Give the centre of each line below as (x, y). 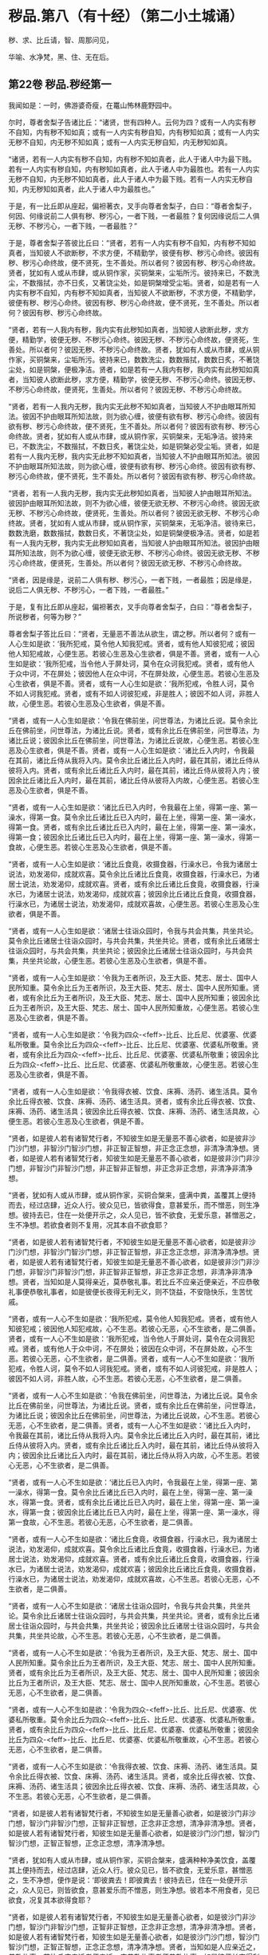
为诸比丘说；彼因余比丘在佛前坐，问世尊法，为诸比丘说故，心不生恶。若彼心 (134, 1415)
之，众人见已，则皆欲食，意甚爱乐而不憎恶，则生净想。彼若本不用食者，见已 (134, 1890)
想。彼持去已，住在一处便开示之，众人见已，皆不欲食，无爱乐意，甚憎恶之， (134, 1215)
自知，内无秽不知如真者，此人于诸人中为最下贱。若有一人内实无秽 (137, 179)
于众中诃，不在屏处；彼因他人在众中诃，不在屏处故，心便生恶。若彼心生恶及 (134, 673)
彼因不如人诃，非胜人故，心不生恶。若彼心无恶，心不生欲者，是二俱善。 (127, 1378)
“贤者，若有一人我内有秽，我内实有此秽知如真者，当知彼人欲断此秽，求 (125, 329)
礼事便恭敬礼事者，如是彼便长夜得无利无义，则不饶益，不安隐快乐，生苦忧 (130, 1291)
